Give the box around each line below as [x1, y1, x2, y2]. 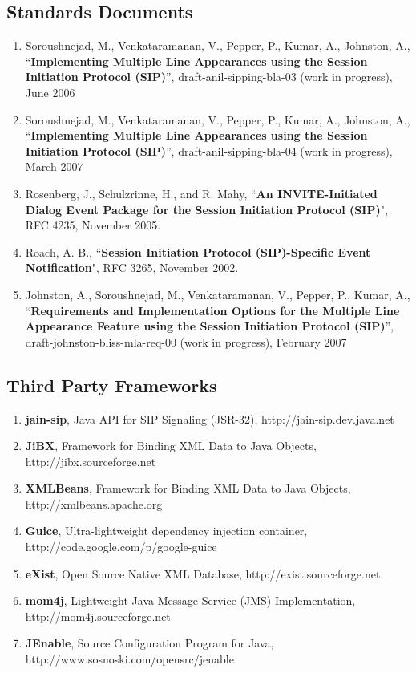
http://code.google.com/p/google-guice [25, 538, 217, 555]
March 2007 [25, 158, 83, 175]
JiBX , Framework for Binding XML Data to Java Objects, [25, 437, 317, 454]
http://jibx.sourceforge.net [25, 452, 156, 469]
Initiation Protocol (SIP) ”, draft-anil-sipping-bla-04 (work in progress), [25, 142, 393, 159]
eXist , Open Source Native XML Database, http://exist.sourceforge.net [25, 565, 381, 582]
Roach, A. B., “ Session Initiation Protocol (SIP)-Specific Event [25, 243, 371, 260]
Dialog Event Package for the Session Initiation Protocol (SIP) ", [25, 201, 388, 217]
